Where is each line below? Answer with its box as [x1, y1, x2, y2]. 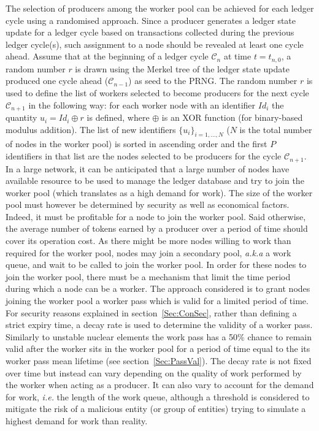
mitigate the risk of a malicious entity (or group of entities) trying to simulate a [6, 402, 306, 415]
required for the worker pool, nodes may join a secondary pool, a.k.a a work [6, 246, 291, 259]
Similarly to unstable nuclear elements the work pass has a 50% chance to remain [6, 330, 312, 343]
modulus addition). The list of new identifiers [6, 123, 176, 135]
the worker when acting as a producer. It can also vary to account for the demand [6, 378, 314, 391]
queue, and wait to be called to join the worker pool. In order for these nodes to [6, 258, 307, 271]
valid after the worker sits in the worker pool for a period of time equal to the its [6, 342, 310, 355]
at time [223, 50, 252, 63]
